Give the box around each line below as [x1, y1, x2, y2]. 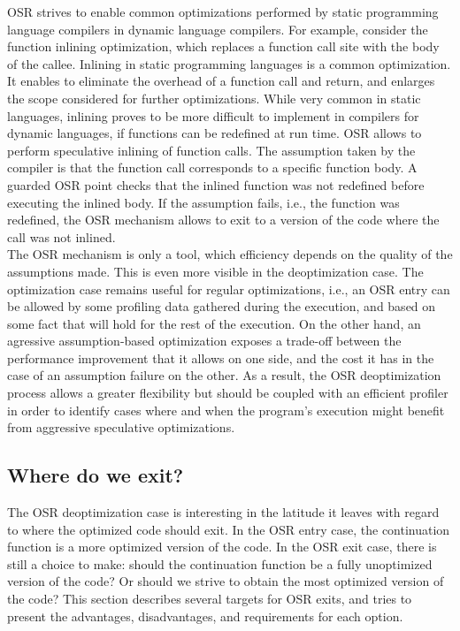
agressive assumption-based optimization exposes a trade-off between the [7, 331, 402, 350]
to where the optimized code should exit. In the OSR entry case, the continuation [7, 520, 450, 538]
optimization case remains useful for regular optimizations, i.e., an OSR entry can [7, 279, 450, 298]
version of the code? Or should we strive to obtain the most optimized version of [7, 572, 444, 590]
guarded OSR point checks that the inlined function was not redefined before [7, 175, 425, 194]
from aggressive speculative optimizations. [7, 418, 235, 437]
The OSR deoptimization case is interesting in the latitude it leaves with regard [7, 503, 440, 521]
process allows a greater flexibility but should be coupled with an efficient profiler [7, 384, 448, 402]
